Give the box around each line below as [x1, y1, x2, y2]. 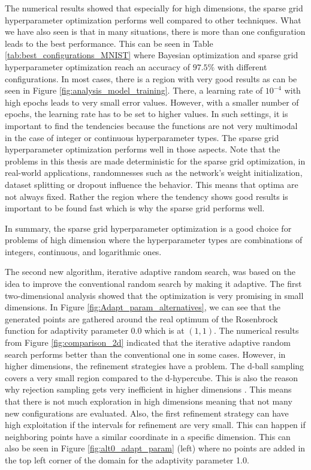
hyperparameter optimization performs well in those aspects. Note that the [5, 143, 280, 155]
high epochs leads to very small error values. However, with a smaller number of [5, 95, 299, 108]
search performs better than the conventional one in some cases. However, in [5, 348, 286, 360]
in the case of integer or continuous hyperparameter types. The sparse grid [5, 131, 279, 143]
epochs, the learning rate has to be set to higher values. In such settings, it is [5, 107, 288, 120]
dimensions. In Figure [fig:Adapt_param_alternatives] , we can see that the [5, 301, 280, 313]
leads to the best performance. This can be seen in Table [5, 37, 213, 49]
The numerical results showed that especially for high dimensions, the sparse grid [5, 2, 303, 14]
